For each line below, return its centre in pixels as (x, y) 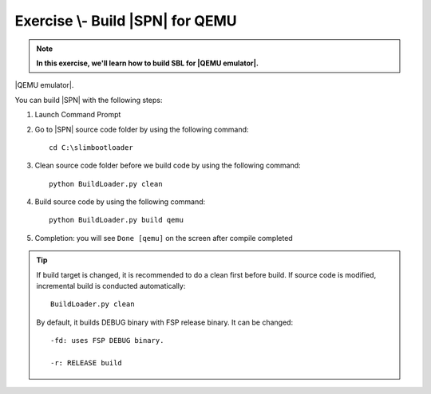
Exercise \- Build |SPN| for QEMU (126, 21)
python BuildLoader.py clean (106, 184)
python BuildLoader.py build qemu (116, 220)
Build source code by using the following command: (120, 202)
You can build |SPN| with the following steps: (89, 100)
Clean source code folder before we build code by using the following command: (168, 165)
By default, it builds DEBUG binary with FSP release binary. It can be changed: (165, 322)
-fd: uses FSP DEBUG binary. (107, 341)
